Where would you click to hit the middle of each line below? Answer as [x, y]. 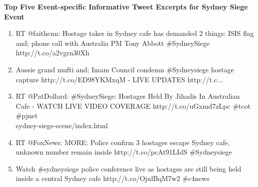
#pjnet [27, 115]
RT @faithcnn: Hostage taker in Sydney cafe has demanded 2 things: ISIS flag [135, 33]
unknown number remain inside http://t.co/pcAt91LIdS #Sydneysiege [124, 152]
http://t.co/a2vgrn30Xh [53, 53]
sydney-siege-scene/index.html [62, 125]
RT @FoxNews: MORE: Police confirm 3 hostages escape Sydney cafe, [123, 142]
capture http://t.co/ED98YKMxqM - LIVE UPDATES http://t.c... [119, 79]
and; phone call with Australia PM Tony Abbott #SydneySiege [113, 43]
